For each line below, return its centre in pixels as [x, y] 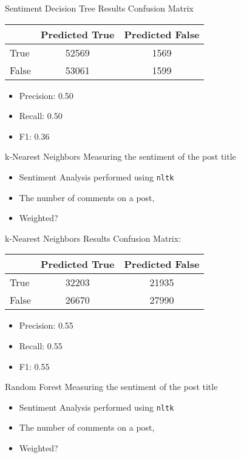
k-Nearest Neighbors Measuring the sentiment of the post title [120, 156]
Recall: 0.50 [41, 116]
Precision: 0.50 [46, 95]
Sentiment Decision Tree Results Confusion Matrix [99, 8]
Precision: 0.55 [46, 325]
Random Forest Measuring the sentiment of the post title [111, 387]
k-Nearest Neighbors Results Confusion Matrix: [93, 238]
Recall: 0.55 [41, 346]
